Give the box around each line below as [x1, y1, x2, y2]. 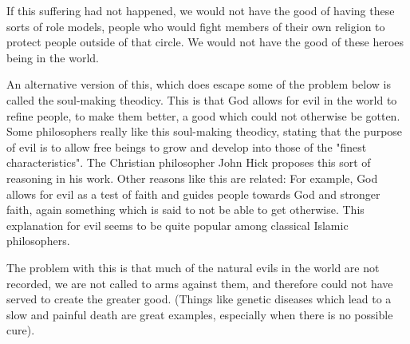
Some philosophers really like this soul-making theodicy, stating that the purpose [6, 123, 403, 140]
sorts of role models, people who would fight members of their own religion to [6, 18, 385, 34]
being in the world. [6, 49, 99, 65]
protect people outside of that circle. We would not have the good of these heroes [6, 34, 404, 50]
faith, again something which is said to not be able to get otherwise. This [6, 201, 365, 218]
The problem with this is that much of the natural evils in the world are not [6, 259, 380, 275]
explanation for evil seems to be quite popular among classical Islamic [6, 216, 349, 233]
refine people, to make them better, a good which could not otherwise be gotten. [6, 107, 400, 124]
